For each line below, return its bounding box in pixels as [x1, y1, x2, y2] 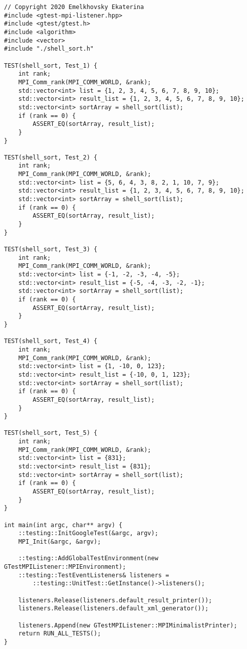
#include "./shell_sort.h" [4, 45, 94, 53]
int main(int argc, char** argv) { [4, 521, 123, 529]
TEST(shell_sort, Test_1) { [4, 62, 98, 69]
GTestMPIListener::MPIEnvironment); [4, 563, 126, 570]
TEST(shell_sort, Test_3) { [4, 246, 98, 253]
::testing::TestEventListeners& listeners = [18, 571, 169, 579]
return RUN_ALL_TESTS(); [18, 630, 101, 637]
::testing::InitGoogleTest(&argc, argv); [18, 530, 158, 537]
